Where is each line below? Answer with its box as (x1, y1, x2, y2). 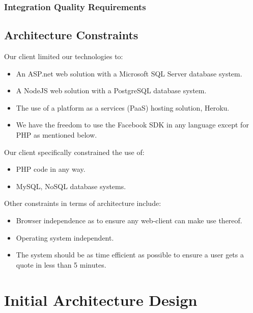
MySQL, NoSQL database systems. (16, 180, 126, 191)
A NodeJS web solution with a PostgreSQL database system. (16, 85, 207, 96)
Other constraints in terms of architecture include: (4, 198, 161, 208)
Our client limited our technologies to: (4, 51, 123, 62)
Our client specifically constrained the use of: (4, 146, 145, 157)
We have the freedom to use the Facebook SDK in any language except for (16, 119, 249, 130)
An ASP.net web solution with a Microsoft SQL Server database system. (16, 68, 242, 79)
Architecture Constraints (4, 27, 138, 43)
